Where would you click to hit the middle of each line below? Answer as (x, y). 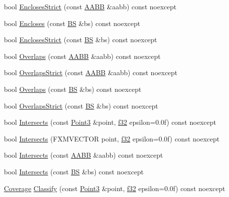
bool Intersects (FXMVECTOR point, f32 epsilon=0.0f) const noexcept (112, 138)
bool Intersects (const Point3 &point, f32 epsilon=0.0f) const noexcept (110, 122)
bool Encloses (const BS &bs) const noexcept (72, 23)
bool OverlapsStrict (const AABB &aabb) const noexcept (91, 72)
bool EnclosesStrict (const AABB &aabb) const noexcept (90, 6)
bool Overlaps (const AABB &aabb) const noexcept (82, 56)
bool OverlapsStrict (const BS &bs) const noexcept (81, 105)
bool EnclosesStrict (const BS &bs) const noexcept (81, 40)
